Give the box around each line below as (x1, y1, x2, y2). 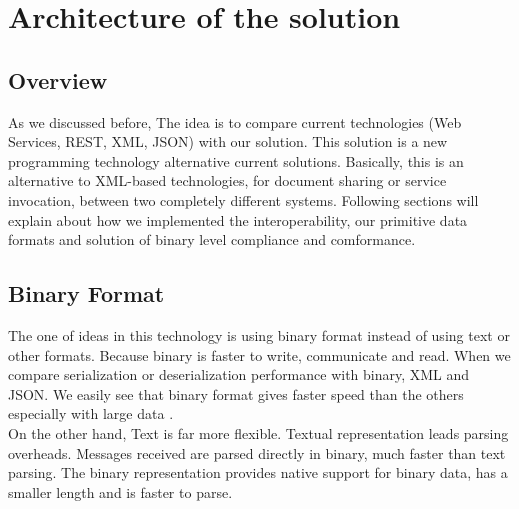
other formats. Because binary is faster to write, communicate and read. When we (8, 344, 511, 365)
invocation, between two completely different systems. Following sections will (8, 189, 479, 210)
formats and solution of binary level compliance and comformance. (8, 229, 416, 250)
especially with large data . (8, 403, 174, 424)
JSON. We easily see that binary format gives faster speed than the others (8, 383, 464, 404)
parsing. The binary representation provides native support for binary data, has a (8, 462, 508, 483)
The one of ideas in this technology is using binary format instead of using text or (8, 324, 510, 345)
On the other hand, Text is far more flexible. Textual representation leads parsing (8, 422, 509, 443)
